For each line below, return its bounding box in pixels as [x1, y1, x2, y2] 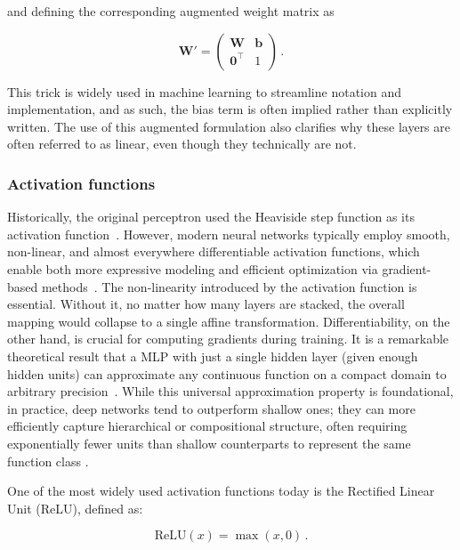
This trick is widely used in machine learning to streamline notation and [7, 82, 401, 101]
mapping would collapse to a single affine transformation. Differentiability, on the [7, 311, 450, 330]
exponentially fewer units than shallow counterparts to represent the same [7, 433, 411, 452]
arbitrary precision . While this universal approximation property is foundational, [7, 382, 454, 400]
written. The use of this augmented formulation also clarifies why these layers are [7, 117, 451, 135]
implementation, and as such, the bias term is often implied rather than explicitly [7, 100, 453, 118]
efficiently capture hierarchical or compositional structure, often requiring [7, 417, 408, 435]
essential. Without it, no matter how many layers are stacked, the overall [7, 295, 405, 313]
